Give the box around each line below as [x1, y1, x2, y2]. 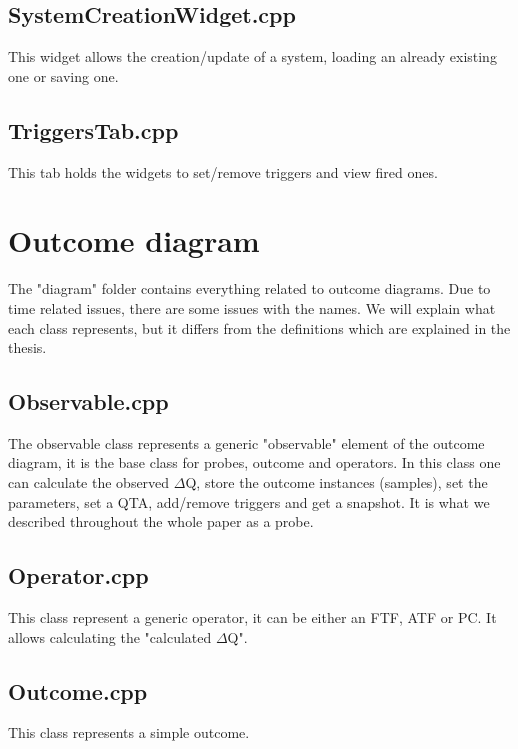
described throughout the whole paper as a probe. [8, 511, 314, 532]
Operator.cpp [8, 560, 149, 591]
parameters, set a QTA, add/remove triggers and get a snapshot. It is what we [8, 491, 490, 512]
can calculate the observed [8, 472, 170, 493]
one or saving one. [8, 65, 119, 86]
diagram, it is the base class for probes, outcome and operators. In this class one [8, 452, 501, 473]
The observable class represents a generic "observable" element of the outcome [8, 432, 485, 453]
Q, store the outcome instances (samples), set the [185, 472, 488, 493]
